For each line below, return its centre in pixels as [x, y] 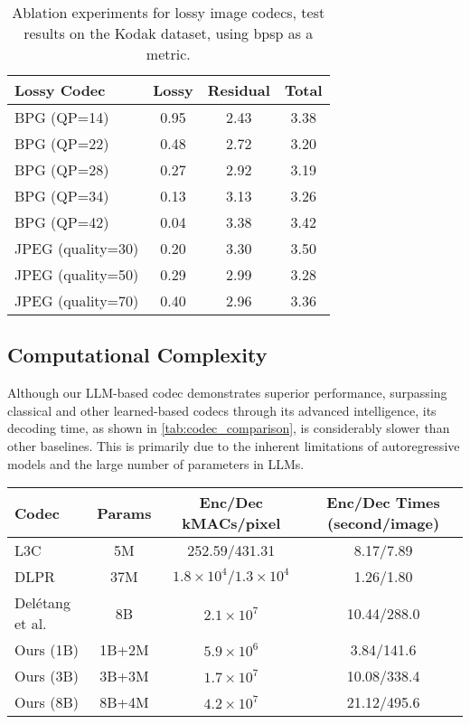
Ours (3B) [47, 676]
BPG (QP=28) [62, 169]
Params [124, 512]
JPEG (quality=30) [77, 248]
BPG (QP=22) [62, 143]
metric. [168, 54]
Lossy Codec [60, 90]
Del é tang [43, 603]
